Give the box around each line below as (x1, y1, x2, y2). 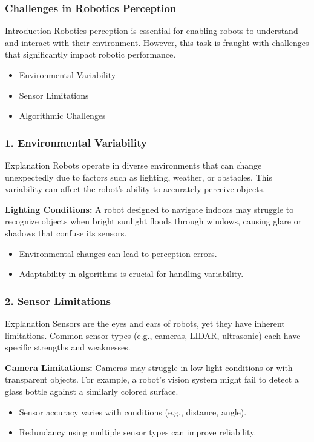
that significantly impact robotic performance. (5, 48, 176, 61)
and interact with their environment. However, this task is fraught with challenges (5, 36, 309, 49)
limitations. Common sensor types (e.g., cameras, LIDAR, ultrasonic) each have (5, 329, 301, 341)
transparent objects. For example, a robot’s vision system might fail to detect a (5, 373, 299, 386)
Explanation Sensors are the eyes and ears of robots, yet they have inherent (5, 316, 285, 329)
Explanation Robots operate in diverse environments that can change (5, 159, 262, 171)
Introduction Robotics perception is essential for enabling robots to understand (5, 24, 298, 37)
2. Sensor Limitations (5, 293, 111, 308)
